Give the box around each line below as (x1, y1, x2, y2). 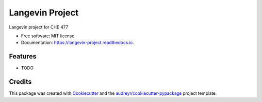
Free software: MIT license (21, 33, 75, 39)
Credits (9, 78, 32, 86)
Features (9, 52, 36, 60)
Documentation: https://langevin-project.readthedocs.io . (21, 40, 134, 45)
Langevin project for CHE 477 (9, 24, 68, 30)
